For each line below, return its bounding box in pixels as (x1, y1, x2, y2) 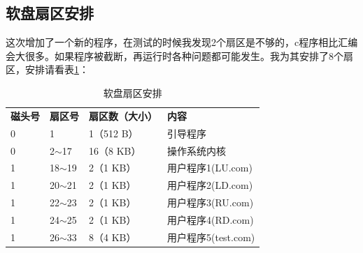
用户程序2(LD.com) (167, 178, 253, 192)
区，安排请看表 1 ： (6, 62, 89, 77)
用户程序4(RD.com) (167, 212, 254, 227)
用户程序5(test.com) (167, 229, 255, 244)
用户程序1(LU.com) (167, 160, 252, 175)
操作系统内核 (167, 143, 226, 158)
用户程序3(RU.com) (167, 195, 254, 210)
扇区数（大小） (89, 108, 157, 123)
